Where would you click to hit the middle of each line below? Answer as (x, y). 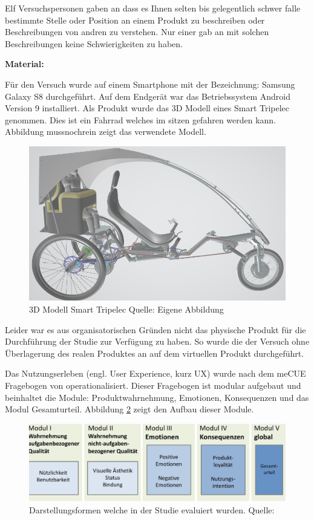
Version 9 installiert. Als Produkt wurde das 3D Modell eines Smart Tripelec (147, 108)
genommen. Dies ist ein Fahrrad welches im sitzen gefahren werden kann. (141, 119)
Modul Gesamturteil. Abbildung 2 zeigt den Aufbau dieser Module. (129, 409)
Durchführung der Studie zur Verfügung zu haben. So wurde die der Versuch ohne (157, 341)
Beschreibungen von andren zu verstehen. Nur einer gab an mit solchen (137, 32)
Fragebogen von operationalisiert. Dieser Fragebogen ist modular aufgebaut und (153, 385)
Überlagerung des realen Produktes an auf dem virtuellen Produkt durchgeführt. (155, 353)
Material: (25, 64)
